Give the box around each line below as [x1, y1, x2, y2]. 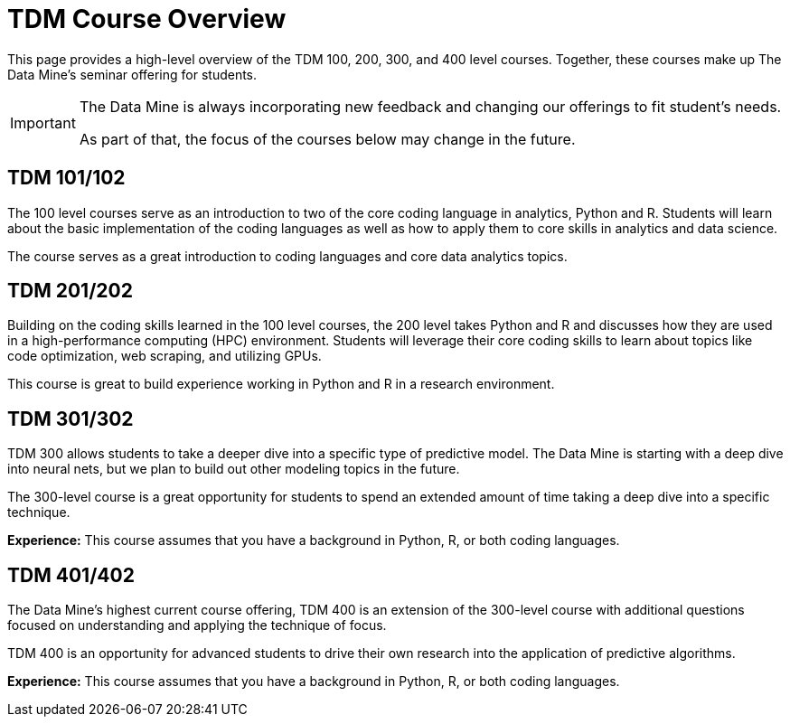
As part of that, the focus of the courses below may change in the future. [79, 129, 576, 148]
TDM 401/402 [7, 563, 135, 587]
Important [10, 113, 76, 132]
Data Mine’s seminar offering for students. [7, 66, 258, 82]
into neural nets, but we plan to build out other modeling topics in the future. [7, 461, 460, 477]
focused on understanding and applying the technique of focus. [7, 617, 387, 634]
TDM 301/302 [7, 407, 134, 430]
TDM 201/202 [7, 279, 133, 303]
